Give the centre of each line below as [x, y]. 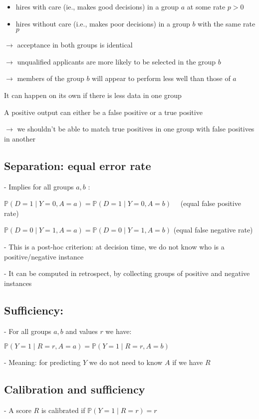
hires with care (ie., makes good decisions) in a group [97, 6]
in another [20, 138]
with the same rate [227, 23]
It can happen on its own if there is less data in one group [93, 95]
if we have [188, 362]
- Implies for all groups [39, 186]
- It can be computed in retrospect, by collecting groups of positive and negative [127, 273]
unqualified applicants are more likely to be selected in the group [117, 61]
